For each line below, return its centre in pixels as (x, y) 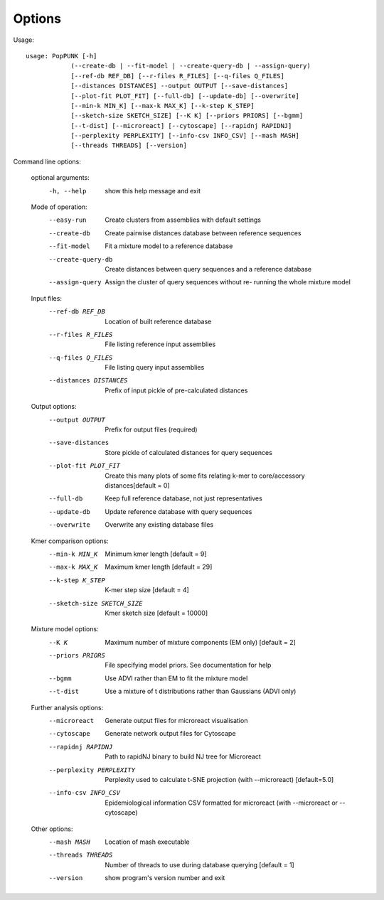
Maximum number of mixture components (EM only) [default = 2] (201, 642)
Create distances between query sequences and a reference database (208, 269)
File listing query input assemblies (155, 368)
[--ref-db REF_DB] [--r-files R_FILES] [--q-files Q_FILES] (177, 76)
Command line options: (47, 161)
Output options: (54, 407)
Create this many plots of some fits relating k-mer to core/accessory (205, 476)
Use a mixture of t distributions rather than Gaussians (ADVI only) (201, 691)
